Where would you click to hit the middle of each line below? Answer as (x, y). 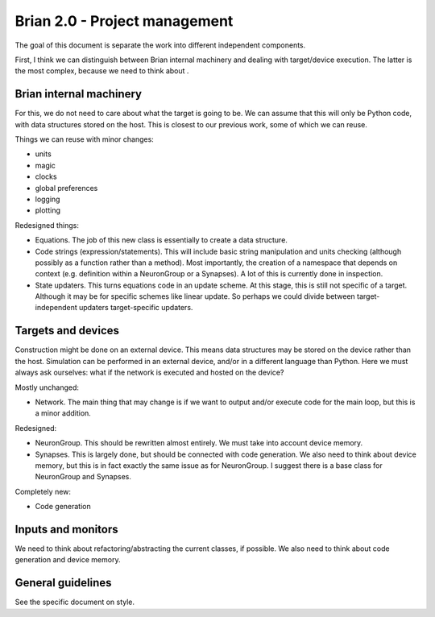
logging (48, 199)
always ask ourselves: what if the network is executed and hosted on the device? (149, 373)
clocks (46, 176)
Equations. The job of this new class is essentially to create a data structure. (161, 240)
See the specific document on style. (75, 602)
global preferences (66, 188)
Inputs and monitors (66, 529)
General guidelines (63, 583)
